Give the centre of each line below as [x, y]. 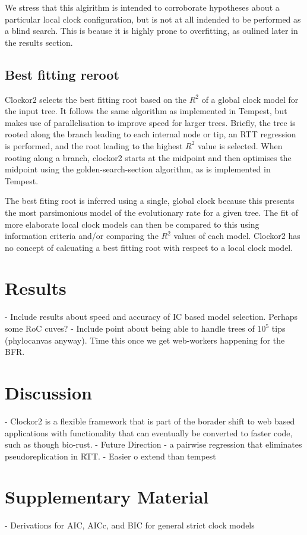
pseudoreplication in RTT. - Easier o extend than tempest [110, 456]
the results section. [39, 42]
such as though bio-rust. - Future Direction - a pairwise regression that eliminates [153, 444]
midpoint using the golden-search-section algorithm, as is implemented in [138, 169]
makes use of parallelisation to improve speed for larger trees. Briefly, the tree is [150, 122]
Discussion [48, 392]
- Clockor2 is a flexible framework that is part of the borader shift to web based [150, 421]
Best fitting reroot [62, 74]
